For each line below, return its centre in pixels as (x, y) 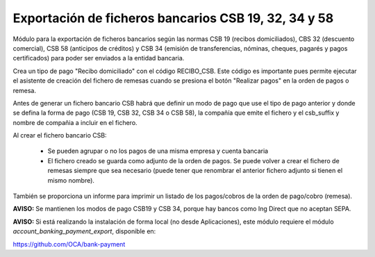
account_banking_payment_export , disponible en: (84, 231)
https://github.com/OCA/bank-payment (69, 244)
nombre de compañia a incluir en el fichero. (75, 122)
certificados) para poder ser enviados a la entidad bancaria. (99, 58)
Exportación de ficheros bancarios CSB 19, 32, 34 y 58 (173, 18)
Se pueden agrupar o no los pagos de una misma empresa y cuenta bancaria (158, 151)
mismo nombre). (71, 180)
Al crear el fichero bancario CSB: (60, 135)
